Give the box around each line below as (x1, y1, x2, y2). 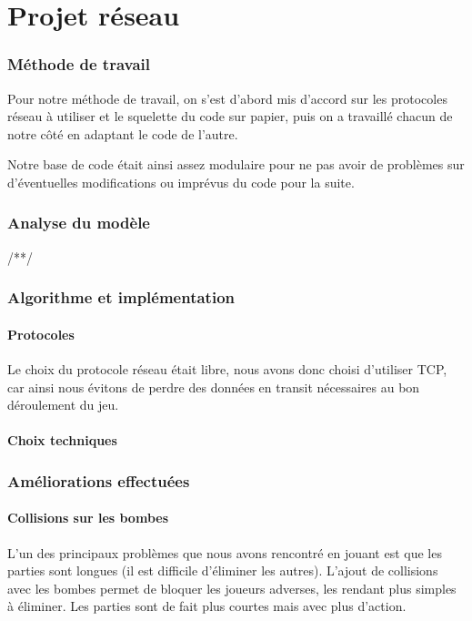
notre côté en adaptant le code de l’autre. (7, 124, 238, 143)
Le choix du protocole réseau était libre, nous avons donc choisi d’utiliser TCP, (7, 360, 447, 379)
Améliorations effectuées (7, 469, 190, 492)
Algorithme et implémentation (7, 286, 236, 309)
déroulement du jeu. (7, 395, 119, 414)
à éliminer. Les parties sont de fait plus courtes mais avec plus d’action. (7, 596, 407, 616)
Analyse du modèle (7, 211, 150, 234)
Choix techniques (7, 431, 117, 450)
